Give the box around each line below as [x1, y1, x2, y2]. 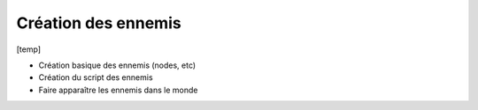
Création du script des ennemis [38, 72, 154, 83]
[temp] [16, 44, 42, 55]
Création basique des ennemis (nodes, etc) [38, 60, 197, 70]
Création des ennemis [16, 13, 181, 33]
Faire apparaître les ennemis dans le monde [38, 84, 198, 95]
